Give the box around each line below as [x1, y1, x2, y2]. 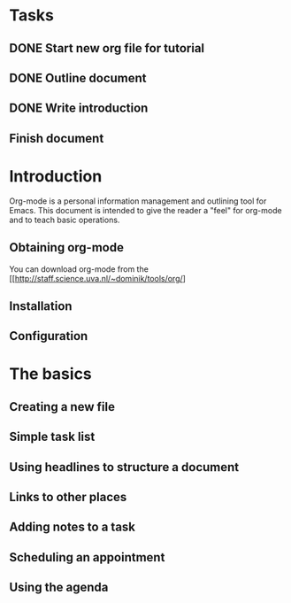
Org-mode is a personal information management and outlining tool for [9, 196, 267, 206]
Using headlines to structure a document [9, 460, 240, 475]
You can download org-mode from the [9, 263, 149, 274]
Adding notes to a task [9, 520, 135, 535]
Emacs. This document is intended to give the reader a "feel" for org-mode [9, 205, 282, 215]
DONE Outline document [9, 70, 148, 85]
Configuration [9, 329, 88, 344]
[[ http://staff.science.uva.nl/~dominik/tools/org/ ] [9, 273, 186, 283]
